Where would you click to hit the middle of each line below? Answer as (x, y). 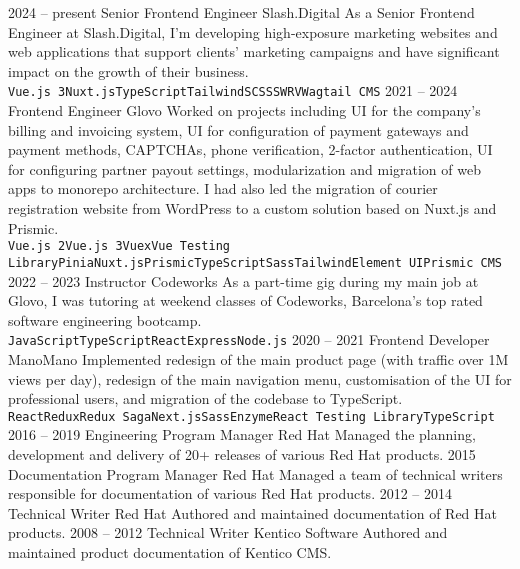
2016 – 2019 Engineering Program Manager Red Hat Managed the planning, (242, 434)
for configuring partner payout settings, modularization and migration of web (244, 168)
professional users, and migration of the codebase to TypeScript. (205, 398)
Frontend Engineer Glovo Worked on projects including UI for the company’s (244, 110)
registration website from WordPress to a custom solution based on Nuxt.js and (252, 208)
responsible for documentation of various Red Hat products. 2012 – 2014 (230, 493)
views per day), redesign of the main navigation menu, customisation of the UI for (260, 378)
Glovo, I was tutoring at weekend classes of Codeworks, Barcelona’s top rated (245, 300)
